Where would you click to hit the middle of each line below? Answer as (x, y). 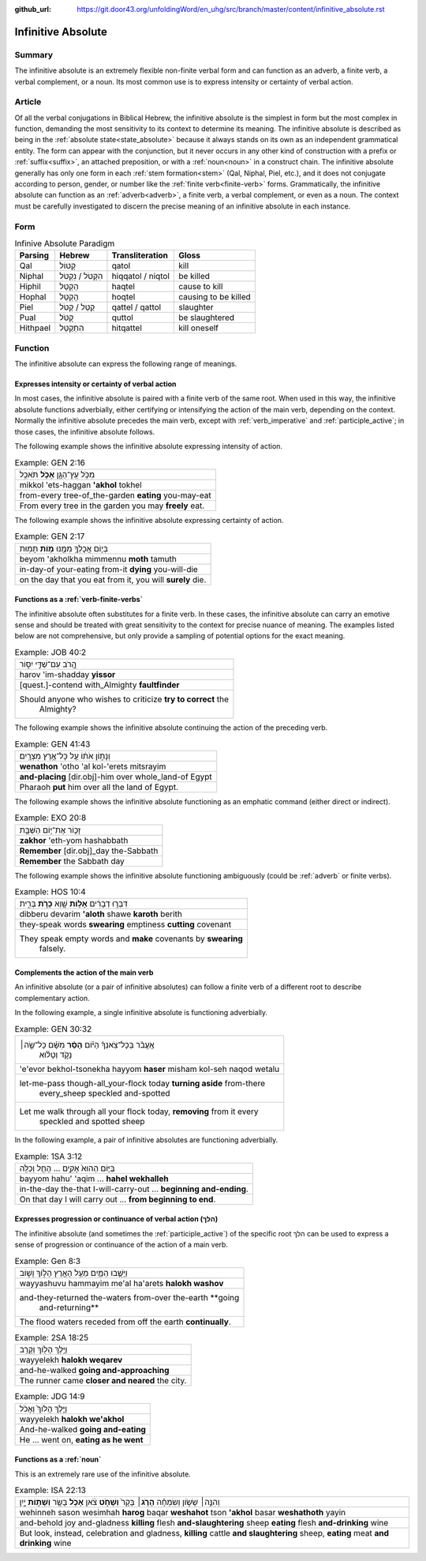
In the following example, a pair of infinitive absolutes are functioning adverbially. (146, 1140)
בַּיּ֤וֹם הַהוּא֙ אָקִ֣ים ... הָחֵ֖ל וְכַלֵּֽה (67, 1168)
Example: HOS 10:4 (50, 892)
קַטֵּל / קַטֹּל (77, 307)
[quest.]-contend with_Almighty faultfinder (100, 685)
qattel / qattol (136, 307)
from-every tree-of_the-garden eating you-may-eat (116, 495)
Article (28, 102)
